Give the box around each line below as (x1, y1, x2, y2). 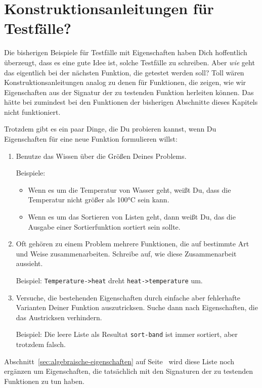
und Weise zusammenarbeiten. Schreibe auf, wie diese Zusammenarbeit (16, 248, 237, 258)
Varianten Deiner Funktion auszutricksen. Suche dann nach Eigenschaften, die (16, 302, 258, 313)
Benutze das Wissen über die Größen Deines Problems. (16, 150, 187, 161)
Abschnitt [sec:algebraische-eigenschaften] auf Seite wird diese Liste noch (4, 356, 234, 366)
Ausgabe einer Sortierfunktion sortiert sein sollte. (28, 221, 181, 232)
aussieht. (16, 258, 43, 269)
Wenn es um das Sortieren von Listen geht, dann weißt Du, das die (28, 211, 236, 222)
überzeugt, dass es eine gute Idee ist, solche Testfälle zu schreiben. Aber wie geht (4, 57, 255, 67)
